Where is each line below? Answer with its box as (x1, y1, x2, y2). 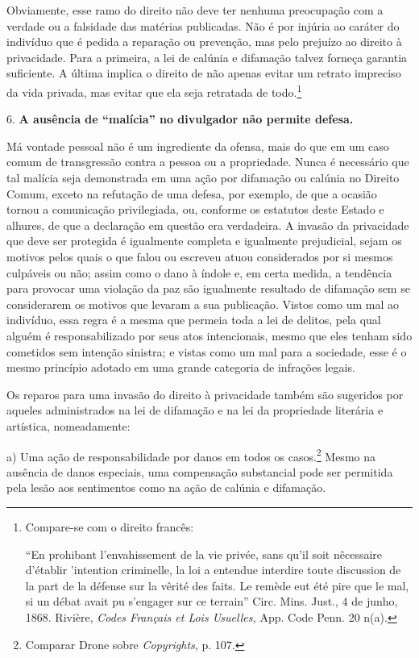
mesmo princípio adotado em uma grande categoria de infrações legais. (6, 359, 355, 376)
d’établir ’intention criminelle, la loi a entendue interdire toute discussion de (25, 561, 401, 578)
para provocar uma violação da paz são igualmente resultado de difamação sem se (6, 280, 410, 297)
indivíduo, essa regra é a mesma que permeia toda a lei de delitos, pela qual (6, 311, 381, 328)
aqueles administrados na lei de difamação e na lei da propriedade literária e (6, 402, 384, 419)
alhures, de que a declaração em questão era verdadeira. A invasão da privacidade (6, 216, 409, 233)
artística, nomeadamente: (6, 417, 131, 434)
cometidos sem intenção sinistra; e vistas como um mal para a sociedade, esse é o (6, 343, 407, 360)
